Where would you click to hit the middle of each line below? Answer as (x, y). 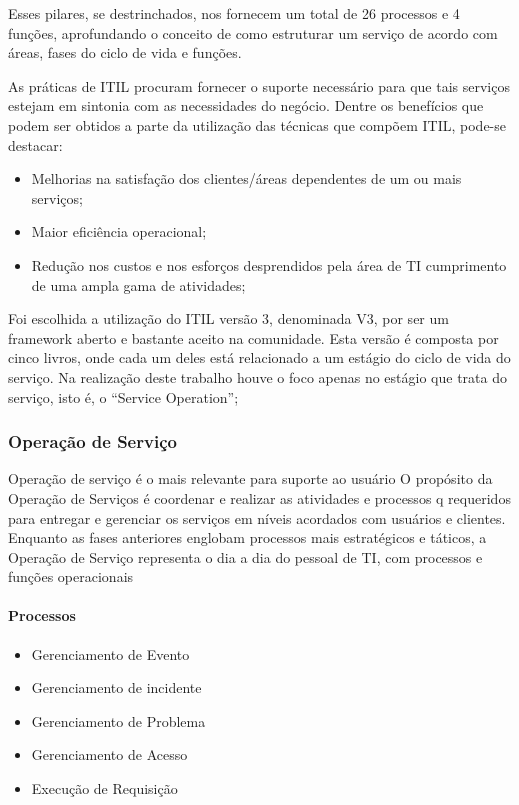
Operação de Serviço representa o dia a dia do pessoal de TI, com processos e (245, 556)
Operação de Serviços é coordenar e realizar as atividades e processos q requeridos (259, 497)
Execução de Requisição (104, 788)
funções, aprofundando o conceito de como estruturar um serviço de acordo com (253, 32)
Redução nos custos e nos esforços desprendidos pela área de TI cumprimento (269, 264)
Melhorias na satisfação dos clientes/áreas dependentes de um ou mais (246, 178)
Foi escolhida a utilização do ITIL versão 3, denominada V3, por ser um (228, 318)
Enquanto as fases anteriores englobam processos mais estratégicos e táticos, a (247, 537)
